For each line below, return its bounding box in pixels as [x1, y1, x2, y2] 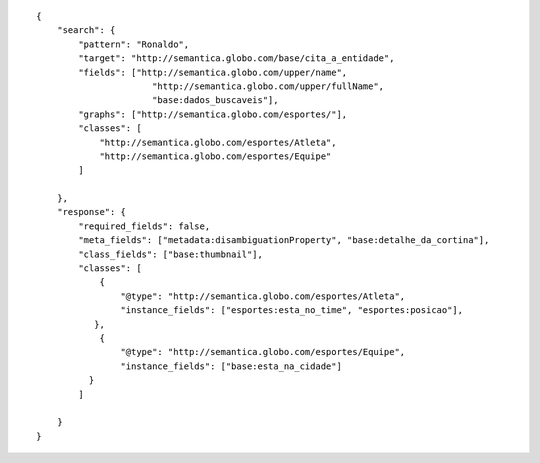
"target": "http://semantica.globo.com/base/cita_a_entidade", [78, 53, 395, 64]
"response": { [56, 206, 127, 218]
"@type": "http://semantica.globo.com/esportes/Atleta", [120, 290, 406, 302]
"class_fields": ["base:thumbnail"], [78, 248, 264, 260]
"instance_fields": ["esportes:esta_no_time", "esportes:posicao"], [120, 305, 464, 316]
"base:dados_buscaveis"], [151, 95, 279, 106]
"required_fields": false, [78, 220, 211, 232]
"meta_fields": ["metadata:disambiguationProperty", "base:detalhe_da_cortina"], [78, 235, 490, 246]
